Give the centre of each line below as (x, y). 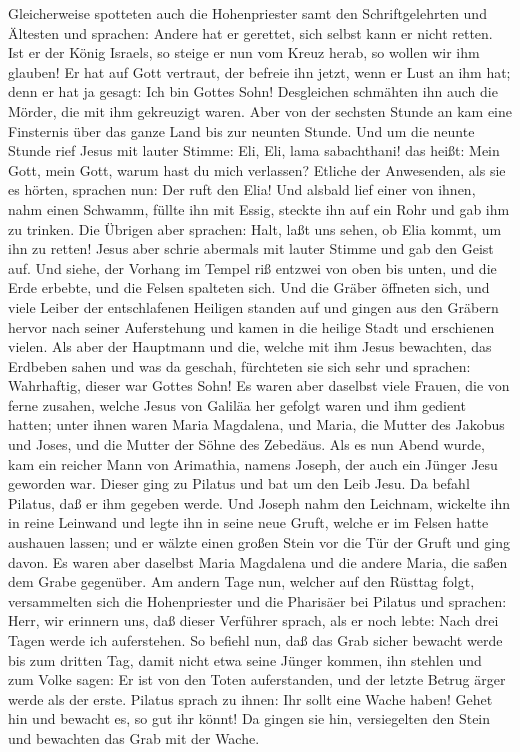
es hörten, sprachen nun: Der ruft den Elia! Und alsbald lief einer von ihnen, (242, 189)
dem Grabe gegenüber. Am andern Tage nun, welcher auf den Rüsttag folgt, (241, 581)
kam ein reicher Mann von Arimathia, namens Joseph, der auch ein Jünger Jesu (253, 463)
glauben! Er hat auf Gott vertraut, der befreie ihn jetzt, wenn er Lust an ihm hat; (259, 71)
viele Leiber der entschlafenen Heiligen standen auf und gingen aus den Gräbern (253, 306)
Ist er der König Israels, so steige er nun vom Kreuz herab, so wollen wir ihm (244, 52)
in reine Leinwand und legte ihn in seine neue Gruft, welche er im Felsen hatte (248, 522)
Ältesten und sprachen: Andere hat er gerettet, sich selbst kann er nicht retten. (250, 32)
